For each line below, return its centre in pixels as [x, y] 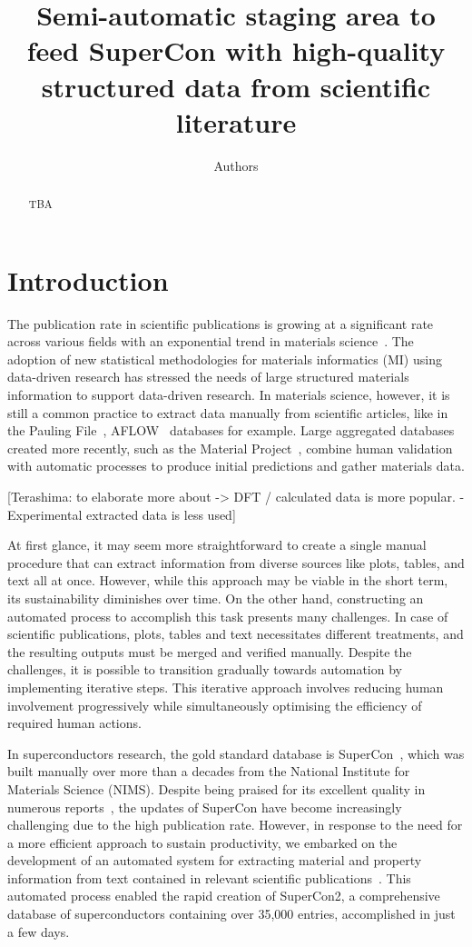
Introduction [88, 279]
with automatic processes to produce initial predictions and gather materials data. [236, 466]
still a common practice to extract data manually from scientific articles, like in [228, 412]
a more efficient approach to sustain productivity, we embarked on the [202, 842]
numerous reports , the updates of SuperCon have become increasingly [205, 807]
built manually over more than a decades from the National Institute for [209, 771]
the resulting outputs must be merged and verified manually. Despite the [210, 651]
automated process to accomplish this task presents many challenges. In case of [228, 616]
